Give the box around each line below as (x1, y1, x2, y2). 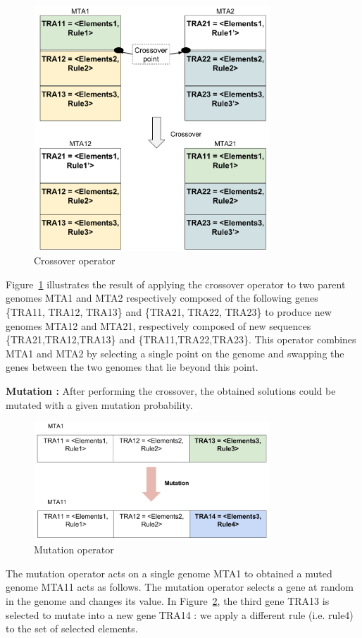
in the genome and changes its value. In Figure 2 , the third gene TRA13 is (6, 594, 330, 608)
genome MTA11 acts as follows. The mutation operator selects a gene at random (6, 579, 354, 594)
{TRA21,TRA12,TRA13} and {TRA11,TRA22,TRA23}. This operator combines (6, 332, 356, 347)
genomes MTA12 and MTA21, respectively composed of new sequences (6, 318, 311, 333)
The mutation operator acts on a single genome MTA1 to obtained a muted (6, 565, 332, 580)
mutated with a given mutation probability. (6, 397, 193, 412)
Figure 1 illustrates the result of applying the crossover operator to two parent (6, 276, 346, 291)
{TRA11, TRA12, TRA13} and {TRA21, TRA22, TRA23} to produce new (6, 304, 332, 319)
